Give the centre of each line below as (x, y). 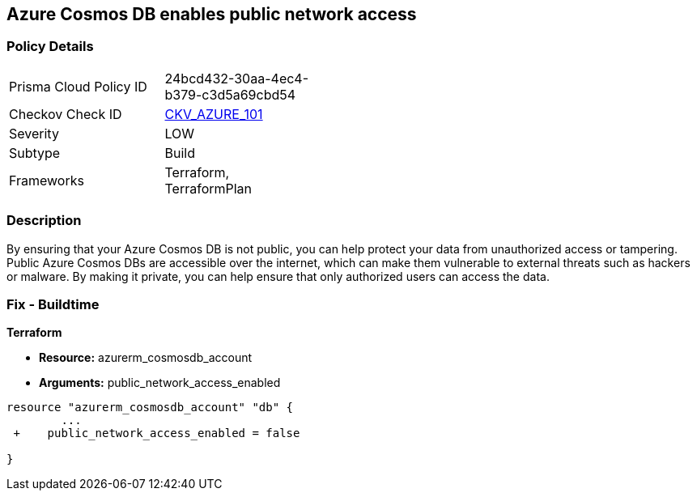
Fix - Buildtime (53, 304)
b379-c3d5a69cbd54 (230, 94)
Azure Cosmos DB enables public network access (212, 14)
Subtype (35, 153)
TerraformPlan (208, 188)
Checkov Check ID (66, 114)
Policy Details (50, 47)
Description (44, 221)
